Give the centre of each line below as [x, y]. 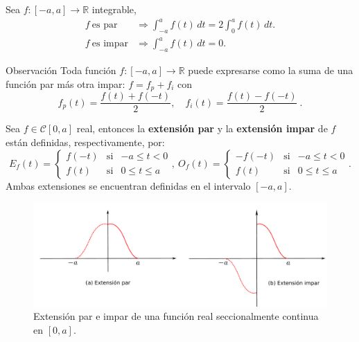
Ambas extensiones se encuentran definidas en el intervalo [128, 185]
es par [105, 25]
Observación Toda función [61, 70]
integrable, [114, 9]
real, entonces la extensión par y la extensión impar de [202, 128]
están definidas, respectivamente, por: [85, 142]
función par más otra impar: [65, 83]
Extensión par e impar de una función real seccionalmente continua [176, 316]
